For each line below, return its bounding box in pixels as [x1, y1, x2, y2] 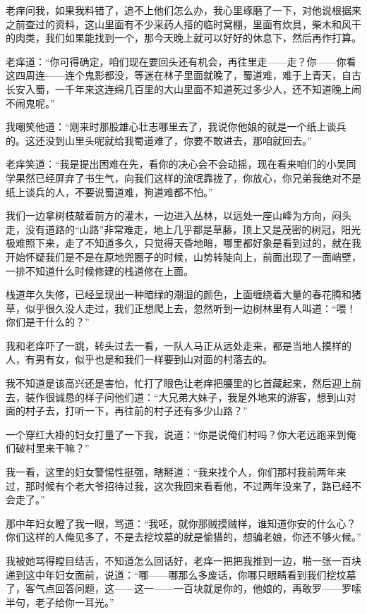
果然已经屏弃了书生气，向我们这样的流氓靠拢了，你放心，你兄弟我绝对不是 [15, 170, 361, 185]
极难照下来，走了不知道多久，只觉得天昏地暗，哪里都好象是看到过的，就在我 [6, 235, 361, 250]
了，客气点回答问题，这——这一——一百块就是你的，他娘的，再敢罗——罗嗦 [6, 581, 361, 596]
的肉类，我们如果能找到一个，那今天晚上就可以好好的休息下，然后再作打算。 [6, 30, 361, 45]
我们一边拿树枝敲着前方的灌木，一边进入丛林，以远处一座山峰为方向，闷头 [6, 208, 351, 223]
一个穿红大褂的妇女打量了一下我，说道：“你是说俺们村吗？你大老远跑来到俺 [6, 426, 356, 441]
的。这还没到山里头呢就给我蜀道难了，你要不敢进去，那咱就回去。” [6, 133, 312, 147]
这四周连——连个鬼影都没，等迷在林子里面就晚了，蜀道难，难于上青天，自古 [6, 68, 361, 82]
